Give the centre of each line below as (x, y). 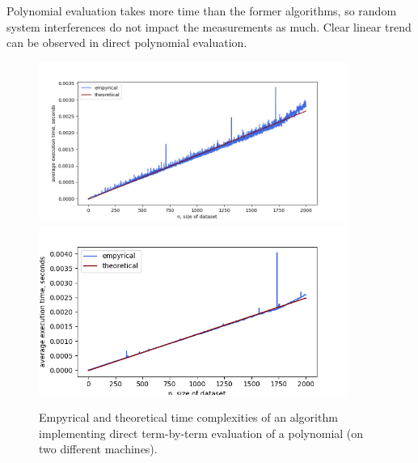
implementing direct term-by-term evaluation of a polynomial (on (201, 433)
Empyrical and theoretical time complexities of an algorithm (188, 417)
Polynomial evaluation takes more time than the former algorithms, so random (202, 11)
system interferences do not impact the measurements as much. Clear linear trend (209, 26)
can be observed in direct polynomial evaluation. (127, 42)
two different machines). (98, 449)
